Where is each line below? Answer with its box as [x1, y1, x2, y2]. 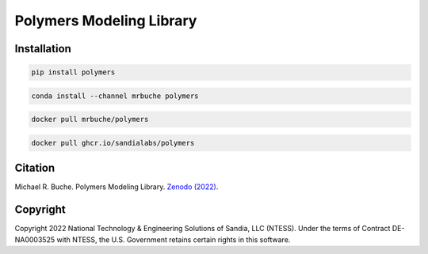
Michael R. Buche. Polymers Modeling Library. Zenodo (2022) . [14, 182, 219, 191]
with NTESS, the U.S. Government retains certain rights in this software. [56, 234, 291, 245]
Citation [14, 161, 55, 175]
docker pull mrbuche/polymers [31, 115, 149, 124]
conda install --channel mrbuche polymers [31, 91, 199, 100]
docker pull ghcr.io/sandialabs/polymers [31, 138, 195, 147]
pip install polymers [31, 68, 116, 77]
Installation [14, 42, 71, 55]
